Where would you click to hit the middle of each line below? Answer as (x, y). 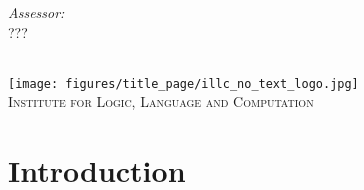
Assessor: (36, 12)
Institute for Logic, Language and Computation (161, 101)
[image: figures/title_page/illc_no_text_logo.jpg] (183, 83)
